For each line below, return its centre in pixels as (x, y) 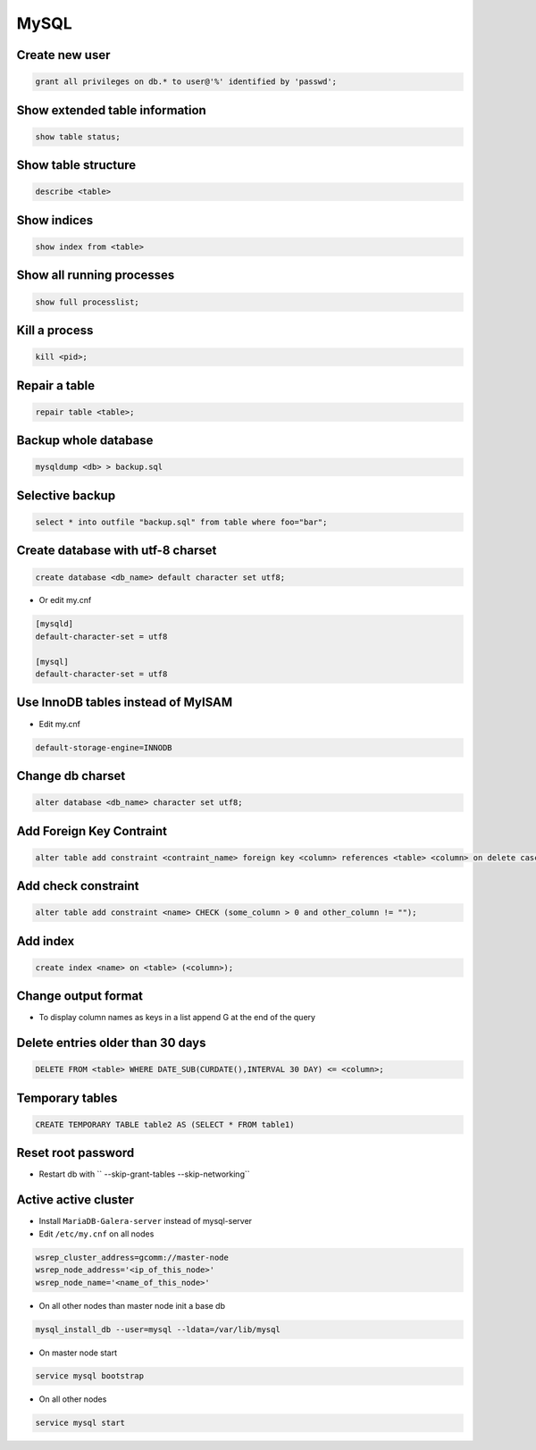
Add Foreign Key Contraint (92, 831)
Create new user (63, 55)
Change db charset (71, 776)
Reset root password (75, 1153)
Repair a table (56, 386)
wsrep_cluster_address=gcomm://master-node (132, 1257)
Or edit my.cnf (65, 600)
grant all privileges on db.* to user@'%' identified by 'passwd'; (186, 82)
